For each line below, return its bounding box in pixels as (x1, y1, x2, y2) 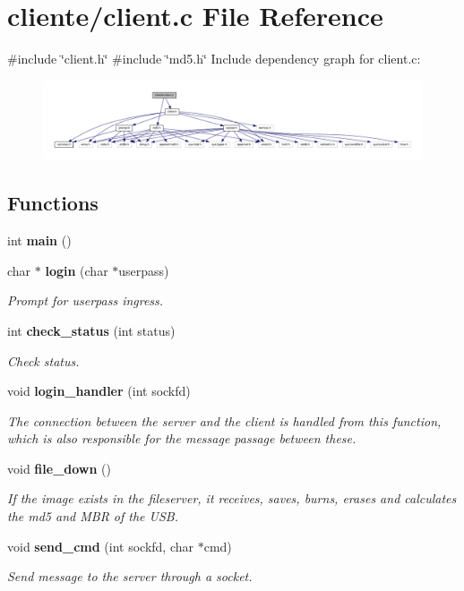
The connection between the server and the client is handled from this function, (7, 411, 442, 430)
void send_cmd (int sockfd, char (7, 536, 193, 555)
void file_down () (7, 458, 111, 477)
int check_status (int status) (7, 321, 176, 339)
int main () (7, 231, 72, 250)
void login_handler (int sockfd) (7, 381, 191, 400)
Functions (7, 189, 99, 217)
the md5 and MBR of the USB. (7, 507, 178, 526)
